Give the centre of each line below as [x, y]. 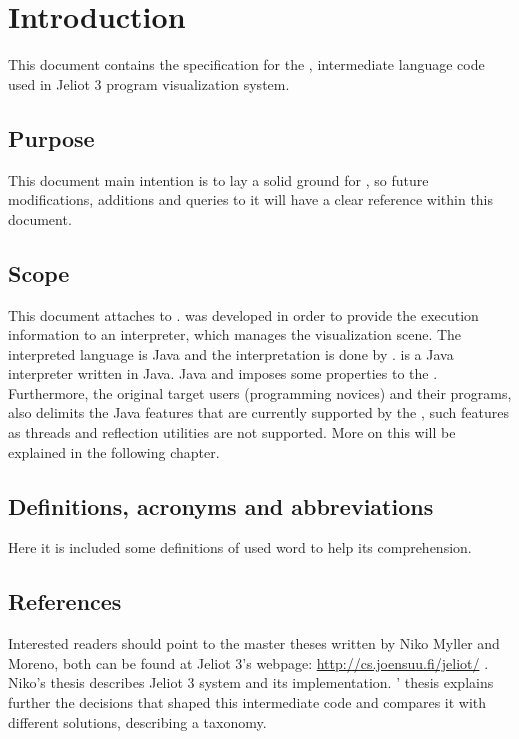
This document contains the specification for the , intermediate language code [246, 64]
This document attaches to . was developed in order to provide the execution [243, 314]
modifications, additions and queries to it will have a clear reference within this [251, 199]
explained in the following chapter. [114, 451]
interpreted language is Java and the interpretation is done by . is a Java [231, 353]
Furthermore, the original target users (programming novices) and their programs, [260, 392]
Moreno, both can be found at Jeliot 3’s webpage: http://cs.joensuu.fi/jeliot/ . [248, 662]
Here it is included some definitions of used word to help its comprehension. [240, 547]
